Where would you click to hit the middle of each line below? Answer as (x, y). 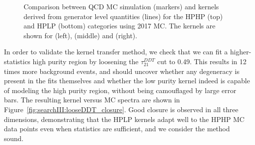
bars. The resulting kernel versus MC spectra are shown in (92, 100)
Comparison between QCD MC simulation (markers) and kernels (121, 6)
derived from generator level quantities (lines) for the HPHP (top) (123, 16)
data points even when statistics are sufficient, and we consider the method (117, 129)
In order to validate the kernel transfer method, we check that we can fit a (116, 52)
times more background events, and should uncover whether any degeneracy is (122, 71)
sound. (14, 138)
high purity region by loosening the (85, 61)
